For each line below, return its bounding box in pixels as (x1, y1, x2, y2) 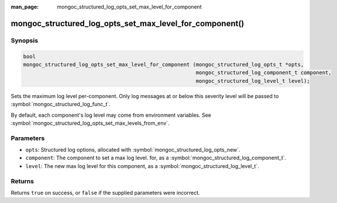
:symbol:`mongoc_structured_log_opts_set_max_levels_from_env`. (11, 120, 170, 127)
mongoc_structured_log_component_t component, (195, 69, 332, 76)
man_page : (11, 3, 39, 10)
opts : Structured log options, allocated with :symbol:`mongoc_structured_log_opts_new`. (25, 146, 240, 153)
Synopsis (11, 36, 38, 44)
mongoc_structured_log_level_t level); (195, 78, 310, 84)
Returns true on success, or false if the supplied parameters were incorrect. (11, 189, 200, 196)
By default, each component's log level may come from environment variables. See (11, 111, 212, 118)
